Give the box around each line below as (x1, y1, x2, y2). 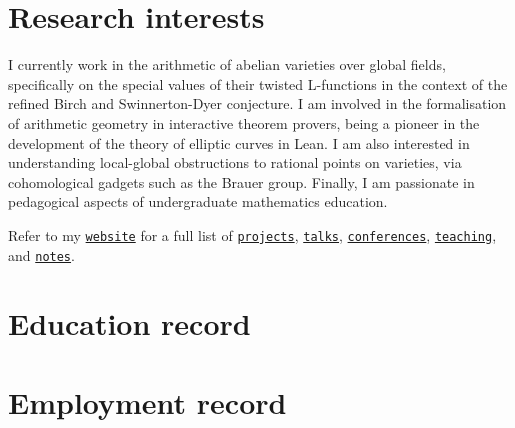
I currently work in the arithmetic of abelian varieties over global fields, (8, 54, 446, 75)
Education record (8, 303, 251, 344)
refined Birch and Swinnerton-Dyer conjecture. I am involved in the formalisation (8, 93, 507, 114)
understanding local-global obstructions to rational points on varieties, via (8, 152, 462, 173)
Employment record (8, 381, 287, 422)
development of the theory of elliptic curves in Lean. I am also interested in (8, 132, 470, 153)
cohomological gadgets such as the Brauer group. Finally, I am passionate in (8, 171, 475, 192)
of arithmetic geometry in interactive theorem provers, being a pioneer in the (8, 112, 480, 133)
